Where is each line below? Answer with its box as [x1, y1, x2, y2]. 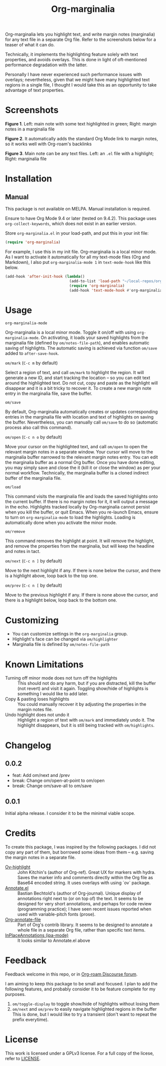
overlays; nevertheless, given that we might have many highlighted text [5, 77, 150, 83]
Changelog [5, 740, 51, 751]
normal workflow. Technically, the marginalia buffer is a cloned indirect [5, 470, 149, 476]
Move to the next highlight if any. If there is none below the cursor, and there [5, 567, 161, 574]
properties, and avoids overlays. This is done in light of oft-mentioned [5, 57, 147, 63]
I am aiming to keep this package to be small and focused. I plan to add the [5, 981, 158, 986]
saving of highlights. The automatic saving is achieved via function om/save [5, 345, 158, 351]
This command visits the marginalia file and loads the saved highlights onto [5, 493, 158, 500]
